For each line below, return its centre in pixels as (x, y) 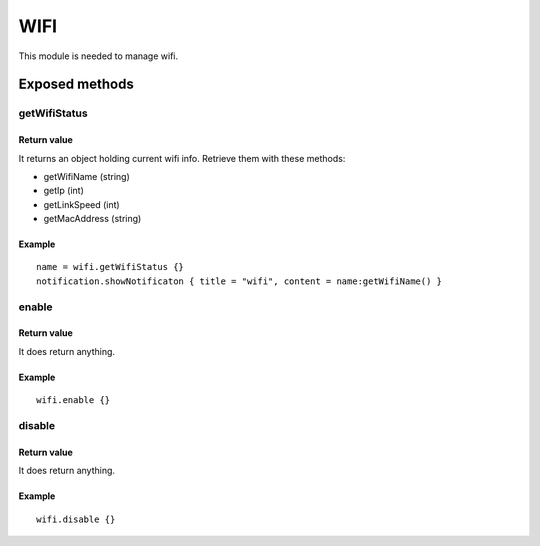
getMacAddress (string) (92, 219)
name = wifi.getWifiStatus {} (110, 267)
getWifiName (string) (86, 176)
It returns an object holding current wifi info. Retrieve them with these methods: (182, 158)
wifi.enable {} (73, 400)
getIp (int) (64, 191)
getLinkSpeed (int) (81, 204)
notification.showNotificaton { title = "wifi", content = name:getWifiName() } (239, 281)
